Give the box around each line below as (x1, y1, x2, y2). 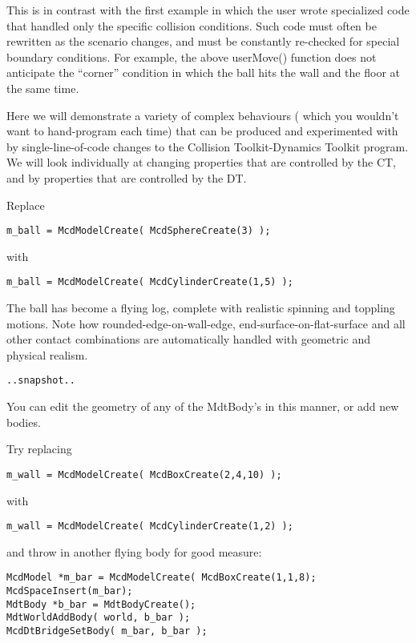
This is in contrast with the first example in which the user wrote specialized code (6, 2, 410, 18)
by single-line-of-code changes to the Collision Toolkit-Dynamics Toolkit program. (6, 138, 409, 155)
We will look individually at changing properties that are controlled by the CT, (6, 154, 397, 171)
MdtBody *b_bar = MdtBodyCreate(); (6, 598, 196, 610)
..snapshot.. (6, 375, 75, 387)
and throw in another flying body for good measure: (6, 543, 262, 560)
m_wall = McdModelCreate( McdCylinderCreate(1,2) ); (6, 520, 293, 532)
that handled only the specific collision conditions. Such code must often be (6, 17, 377, 34)
